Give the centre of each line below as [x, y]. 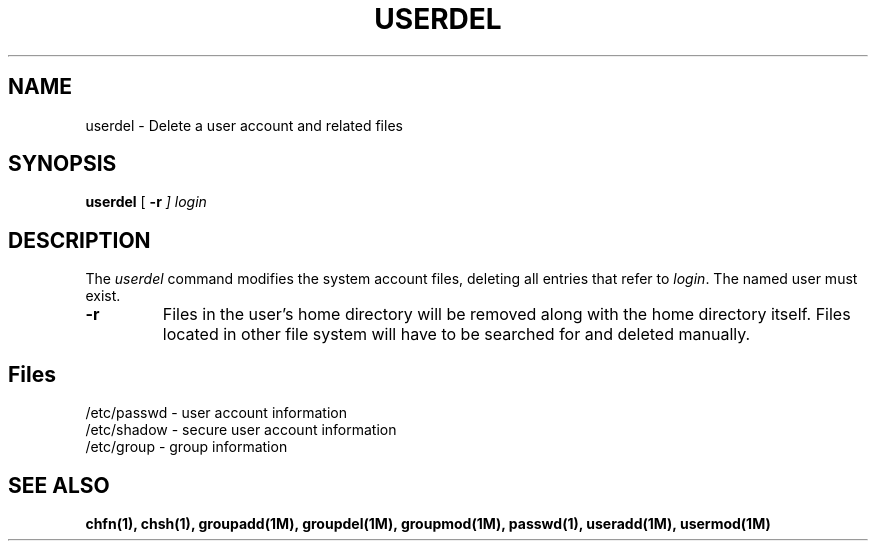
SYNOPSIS [62, 164]
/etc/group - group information [186, 447]
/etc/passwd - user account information [216, 413]
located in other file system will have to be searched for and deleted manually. [456, 334]
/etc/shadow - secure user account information [241, 430]
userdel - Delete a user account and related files [244, 125]
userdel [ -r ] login [146, 202]
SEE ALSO [59, 485]
